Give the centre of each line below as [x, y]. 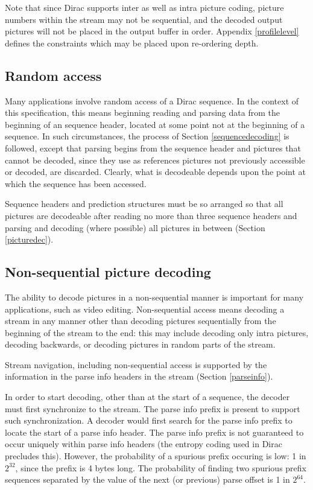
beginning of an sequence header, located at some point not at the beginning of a [155, 124]
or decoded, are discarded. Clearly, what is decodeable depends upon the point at [155, 172]
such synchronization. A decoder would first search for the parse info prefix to [149, 420]
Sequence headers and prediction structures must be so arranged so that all [144, 204]
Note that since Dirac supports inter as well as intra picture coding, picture [144, 7]
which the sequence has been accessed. [76, 183]
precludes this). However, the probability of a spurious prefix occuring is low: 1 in [156, 456]
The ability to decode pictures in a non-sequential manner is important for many [154, 297]
